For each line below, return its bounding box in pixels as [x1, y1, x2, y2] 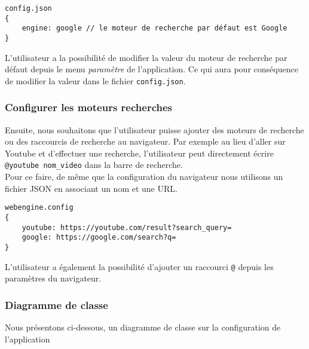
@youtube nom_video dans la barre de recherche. [5, 158, 183, 171]
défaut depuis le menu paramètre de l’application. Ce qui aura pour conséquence [5, 63, 298, 75]
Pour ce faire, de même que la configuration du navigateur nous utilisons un [5, 170, 283, 183]
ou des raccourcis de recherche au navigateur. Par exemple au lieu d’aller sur [5, 135, 286, 148]
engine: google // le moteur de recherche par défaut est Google [22, 24, 287, 33]
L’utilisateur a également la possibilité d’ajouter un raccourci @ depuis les [5, 260, 274, 273]
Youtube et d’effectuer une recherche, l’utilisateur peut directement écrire [5, 146, 274, 159]
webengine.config [5, 203, 74, 212]
